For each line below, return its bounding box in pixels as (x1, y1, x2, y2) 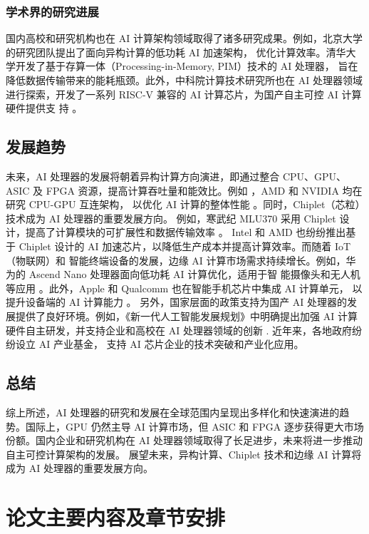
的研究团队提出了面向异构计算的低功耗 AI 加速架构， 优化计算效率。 (6, 44, 326, 59)
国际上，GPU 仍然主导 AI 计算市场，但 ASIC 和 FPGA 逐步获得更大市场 (25, 419, 364, 433)
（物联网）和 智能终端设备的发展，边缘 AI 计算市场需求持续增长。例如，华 (6, 252, 356, 267)
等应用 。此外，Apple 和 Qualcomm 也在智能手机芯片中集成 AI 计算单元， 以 (6, 280, 363, 295)
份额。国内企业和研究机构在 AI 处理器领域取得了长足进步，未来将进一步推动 (6, 433, 363, 448)
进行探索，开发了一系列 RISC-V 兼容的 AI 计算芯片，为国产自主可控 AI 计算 (6, 86, 362, 101)
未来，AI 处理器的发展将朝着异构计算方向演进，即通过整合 (6, 168, 280, 183)
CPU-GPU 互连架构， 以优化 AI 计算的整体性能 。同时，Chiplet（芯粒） (28, 197, 360, 212)
